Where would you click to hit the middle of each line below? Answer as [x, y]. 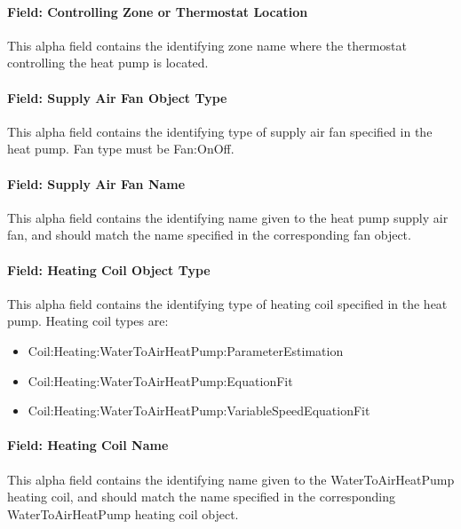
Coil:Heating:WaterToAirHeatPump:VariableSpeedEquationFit [199, 411]
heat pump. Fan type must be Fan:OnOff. [121, 149]
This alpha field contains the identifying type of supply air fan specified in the [220, 131]
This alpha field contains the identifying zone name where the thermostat [207, 45]
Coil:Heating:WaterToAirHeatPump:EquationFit [160, 380]
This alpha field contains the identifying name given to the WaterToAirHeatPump [231, 479]
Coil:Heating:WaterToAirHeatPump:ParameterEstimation [186, 350]
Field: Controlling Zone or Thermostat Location [158, 11]
